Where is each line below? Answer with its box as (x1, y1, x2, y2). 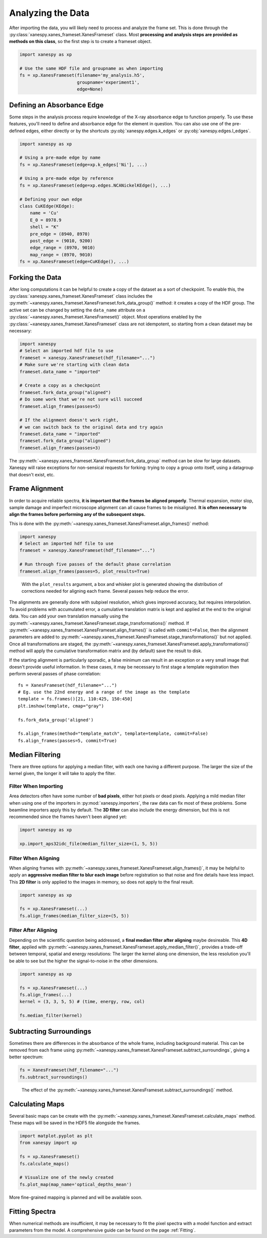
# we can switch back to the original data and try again (19, 424, 163, 430)
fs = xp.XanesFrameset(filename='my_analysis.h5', (19, 72, 145, 78)
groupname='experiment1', (77, 79, 140, 85)
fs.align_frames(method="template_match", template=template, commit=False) (18, 731, 209, 736)
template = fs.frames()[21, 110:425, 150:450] (18, 696, 133, 702)
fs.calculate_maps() (19, 1161, 69, 1166)
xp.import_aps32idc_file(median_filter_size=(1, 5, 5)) (19, 841, 158, 847)
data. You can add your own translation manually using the (9, 613, 129, 619)
